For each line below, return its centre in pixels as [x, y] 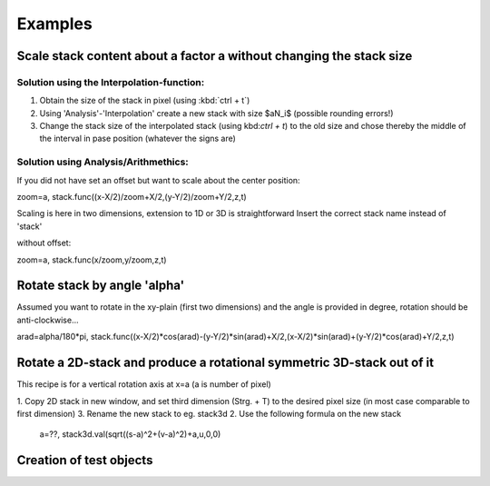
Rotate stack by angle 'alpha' [101, 286]
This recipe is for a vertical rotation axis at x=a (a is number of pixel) [144, 384]
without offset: [44, 243]
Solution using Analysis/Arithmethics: [103, 162]
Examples [54, 24]
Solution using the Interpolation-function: [111, 82]
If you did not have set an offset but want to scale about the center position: [158, 180]
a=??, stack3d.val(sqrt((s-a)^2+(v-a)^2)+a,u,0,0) [130, 434]
